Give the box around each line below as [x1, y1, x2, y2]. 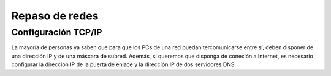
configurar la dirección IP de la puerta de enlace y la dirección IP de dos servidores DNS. [11, 61, 236, 68]
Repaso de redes [11, 9, 99, 22]
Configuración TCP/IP [11, 27, 102, 38]
